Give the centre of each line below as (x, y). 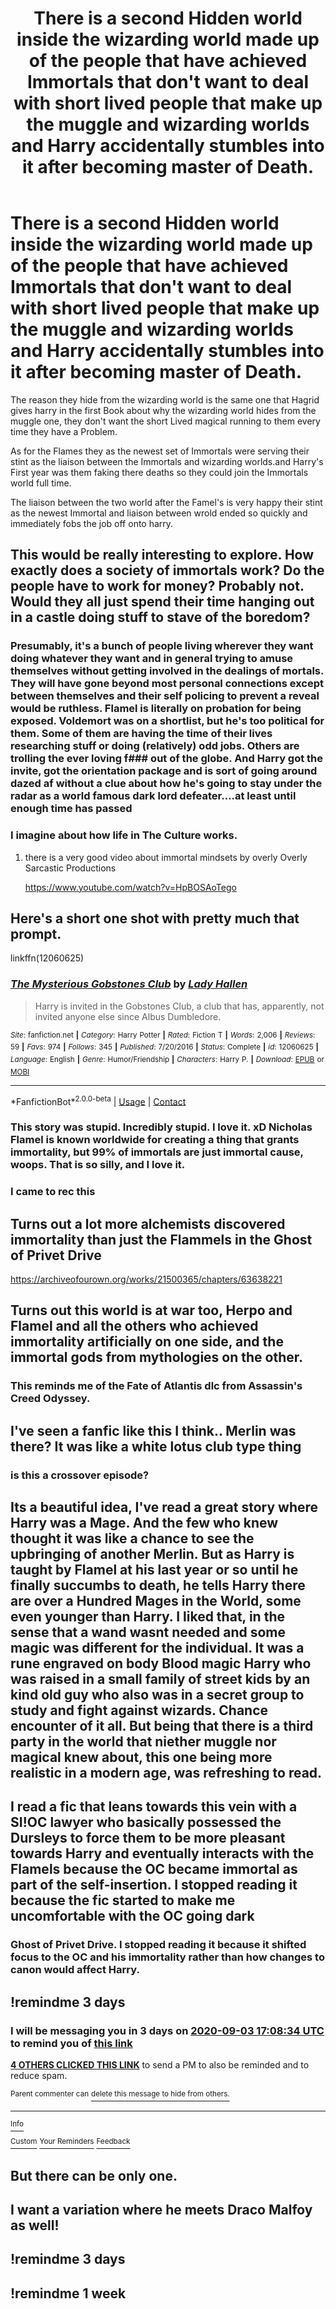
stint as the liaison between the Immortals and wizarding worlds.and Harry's (167, 461)
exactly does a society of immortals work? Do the (167, 570)
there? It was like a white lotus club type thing (156, 1446)
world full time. (41, 483)
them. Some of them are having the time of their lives (141, 734)
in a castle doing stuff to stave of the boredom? (160, 617)
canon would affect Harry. (75, 1970)
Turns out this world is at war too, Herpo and (151, 1310)
